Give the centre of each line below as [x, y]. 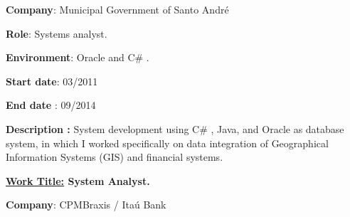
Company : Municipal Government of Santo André [117, 9]
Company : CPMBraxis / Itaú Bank [86, 205]
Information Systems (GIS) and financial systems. [115, 157]
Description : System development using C [103, 128]
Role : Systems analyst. [57, 33]
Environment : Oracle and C [70, 57]
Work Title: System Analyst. [78, 180]
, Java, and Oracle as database [277, 128]
